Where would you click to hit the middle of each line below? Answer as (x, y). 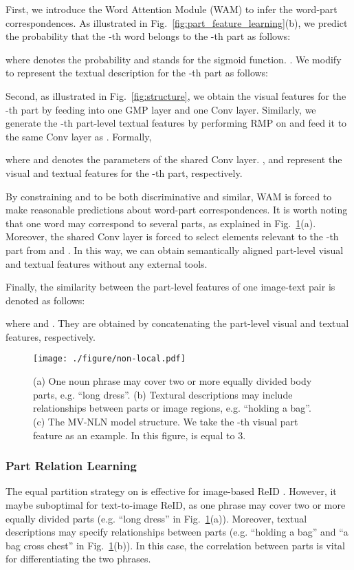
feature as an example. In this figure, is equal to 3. (140, 435)
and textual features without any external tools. (107, 263)
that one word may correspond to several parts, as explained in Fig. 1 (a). (161, 223)
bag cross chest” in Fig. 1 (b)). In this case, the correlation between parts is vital (175, 545)
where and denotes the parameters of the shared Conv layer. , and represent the (174, 159)
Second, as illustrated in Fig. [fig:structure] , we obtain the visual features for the (176, 95)
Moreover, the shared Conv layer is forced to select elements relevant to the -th (172, 236)
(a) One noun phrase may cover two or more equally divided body (173, 381)
